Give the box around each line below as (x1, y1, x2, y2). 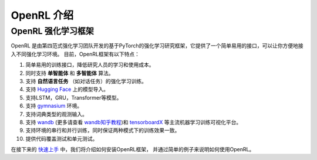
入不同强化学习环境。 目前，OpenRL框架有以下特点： (11, 50, 140, 57)
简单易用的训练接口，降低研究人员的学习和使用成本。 (25, 62, 154, 69)
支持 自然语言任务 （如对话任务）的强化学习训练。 (25, 77, 147, 84)
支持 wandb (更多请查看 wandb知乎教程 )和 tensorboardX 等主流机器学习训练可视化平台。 (25, 118, 242, 125)
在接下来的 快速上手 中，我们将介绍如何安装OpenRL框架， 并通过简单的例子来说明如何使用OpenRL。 (11, 146, 255, 153)
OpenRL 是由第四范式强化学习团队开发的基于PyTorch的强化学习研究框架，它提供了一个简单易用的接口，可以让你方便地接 (11, 42, 303, 49)
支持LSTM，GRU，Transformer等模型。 (25, 94, 122, 101)
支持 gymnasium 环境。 (25, 103, 83, 110)
